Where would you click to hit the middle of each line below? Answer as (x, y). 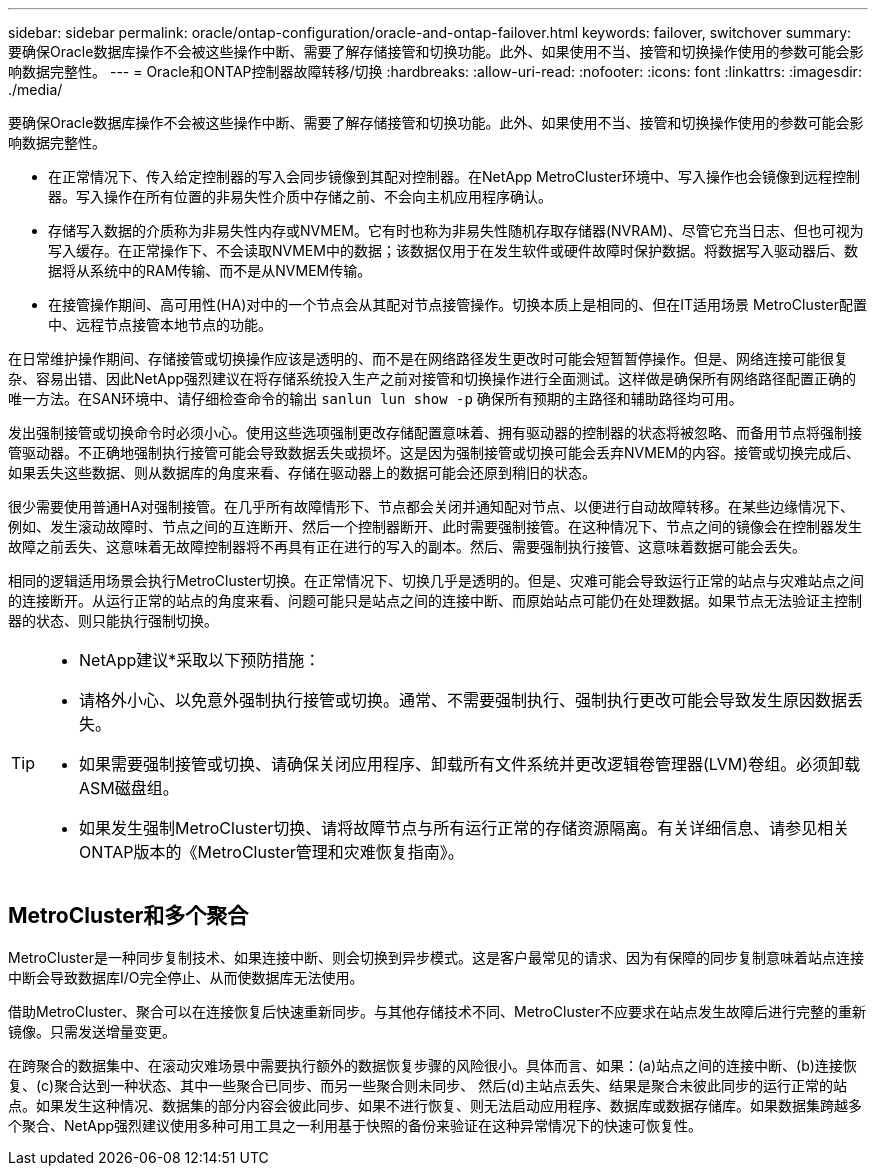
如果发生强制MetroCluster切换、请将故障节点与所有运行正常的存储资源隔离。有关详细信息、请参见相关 (464, 828)
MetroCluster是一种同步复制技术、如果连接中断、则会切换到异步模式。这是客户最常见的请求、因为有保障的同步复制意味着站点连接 (436, 957)
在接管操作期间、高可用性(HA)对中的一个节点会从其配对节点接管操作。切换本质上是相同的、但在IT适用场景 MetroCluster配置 (457, 304)
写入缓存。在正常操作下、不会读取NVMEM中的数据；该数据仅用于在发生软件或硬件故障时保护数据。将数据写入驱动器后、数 (453, 250)
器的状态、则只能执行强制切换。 (113, 620)
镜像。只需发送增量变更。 (92, 1031)
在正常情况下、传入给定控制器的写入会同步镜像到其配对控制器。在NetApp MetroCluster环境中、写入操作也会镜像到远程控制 (454, 176)
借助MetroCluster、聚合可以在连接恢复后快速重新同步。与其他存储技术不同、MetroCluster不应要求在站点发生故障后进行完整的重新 (437, 1011)
